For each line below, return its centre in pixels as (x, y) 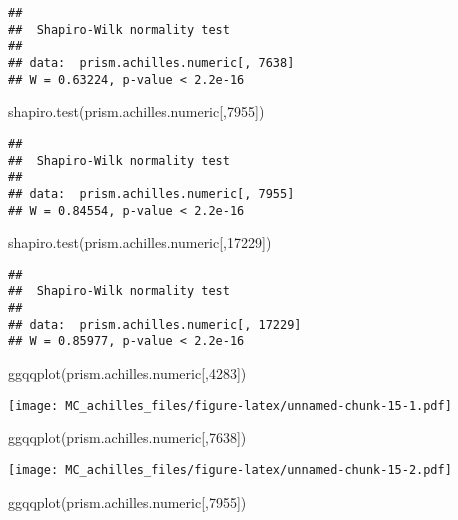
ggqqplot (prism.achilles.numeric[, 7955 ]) (127, 501)
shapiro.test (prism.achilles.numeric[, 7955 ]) (136, 111)
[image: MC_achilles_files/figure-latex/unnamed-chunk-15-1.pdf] (230, 405)
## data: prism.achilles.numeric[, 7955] (151, 193)
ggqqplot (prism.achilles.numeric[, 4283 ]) (127, 373)
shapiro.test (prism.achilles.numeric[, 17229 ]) (140, 242)
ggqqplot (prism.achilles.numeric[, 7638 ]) (127, 437)
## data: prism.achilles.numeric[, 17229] (155, 324)
